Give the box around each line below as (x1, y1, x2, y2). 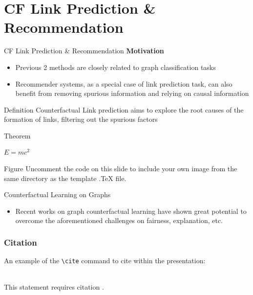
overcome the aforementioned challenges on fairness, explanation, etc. (15, 215, 223, 226)
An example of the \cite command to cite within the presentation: (4, 255, 206, 266)
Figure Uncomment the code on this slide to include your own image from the (4, 163, 237, 174)
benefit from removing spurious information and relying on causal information (15, 88, 249, 98)
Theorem (4, 130, 31, 140)
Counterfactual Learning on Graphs (4, 189, 111, 200)
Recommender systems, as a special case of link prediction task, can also (15, 78, 232, 89)
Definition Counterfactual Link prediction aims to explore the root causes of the (4, 104, 244, 114)
